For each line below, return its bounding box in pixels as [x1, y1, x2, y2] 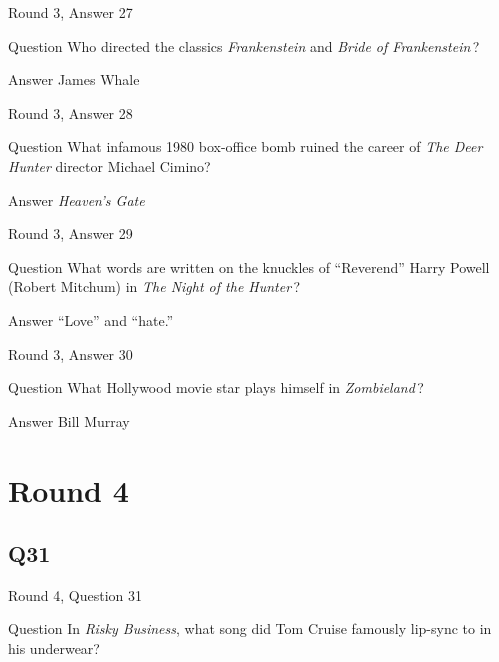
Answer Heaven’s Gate [8, 189, 145, 210]
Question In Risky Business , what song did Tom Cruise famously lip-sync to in [8, 618, 492, 639]
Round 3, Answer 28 [8, 102, 133, 123]
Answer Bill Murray [8, 410, 130, 431]
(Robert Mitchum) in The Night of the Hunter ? [8, 276, 301, 297]
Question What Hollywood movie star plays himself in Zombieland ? [8, 377, 424, 398]
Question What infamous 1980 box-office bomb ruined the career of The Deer [8, 136, 483, 157]
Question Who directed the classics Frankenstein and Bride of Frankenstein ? [8, 35, 480, 56]
